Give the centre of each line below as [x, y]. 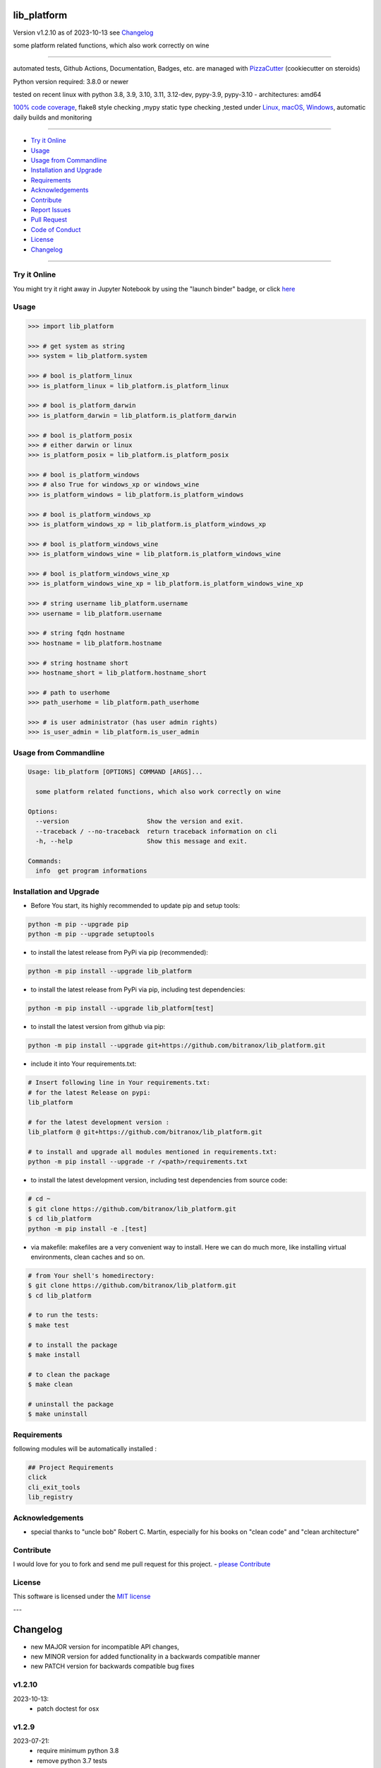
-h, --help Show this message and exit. [141, 841]
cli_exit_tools [54, 1487]
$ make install [54, 1355]
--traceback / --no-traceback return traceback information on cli [157, 831]
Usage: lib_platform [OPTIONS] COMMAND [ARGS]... [115, 772]
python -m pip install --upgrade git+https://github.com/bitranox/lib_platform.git [177, 1046]
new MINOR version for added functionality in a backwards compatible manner [145, 1656]
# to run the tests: [63, 1315]
